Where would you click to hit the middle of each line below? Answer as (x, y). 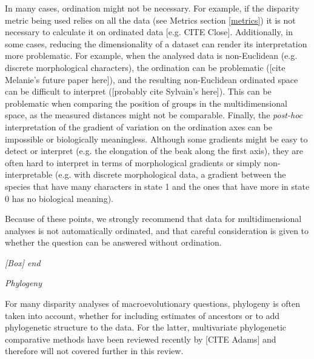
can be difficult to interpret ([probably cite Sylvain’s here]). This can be (138, 91)
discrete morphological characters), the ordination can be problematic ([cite (145, 67)
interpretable (29, 174)
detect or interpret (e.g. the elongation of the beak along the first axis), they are (154, 151)
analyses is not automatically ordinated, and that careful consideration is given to (157, 230)
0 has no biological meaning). (59, 198)
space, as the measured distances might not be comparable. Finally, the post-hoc (154, 115)
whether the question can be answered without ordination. (113, 242)
